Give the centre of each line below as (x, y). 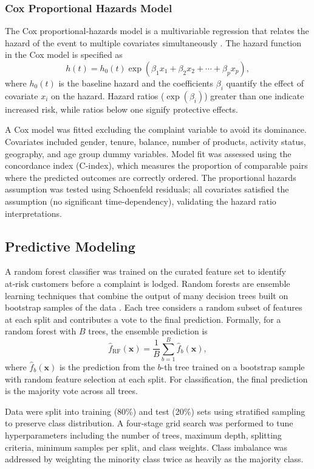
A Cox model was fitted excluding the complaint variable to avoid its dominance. (156, 129)
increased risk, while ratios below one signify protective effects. (121, 109)
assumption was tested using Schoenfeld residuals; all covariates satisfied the (147, 189)
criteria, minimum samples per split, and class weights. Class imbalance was (146, 447)
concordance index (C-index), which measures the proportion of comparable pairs (156, 165)
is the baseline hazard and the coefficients (136, 83)
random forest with (41, 331)
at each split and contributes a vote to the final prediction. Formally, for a (143, 319)
